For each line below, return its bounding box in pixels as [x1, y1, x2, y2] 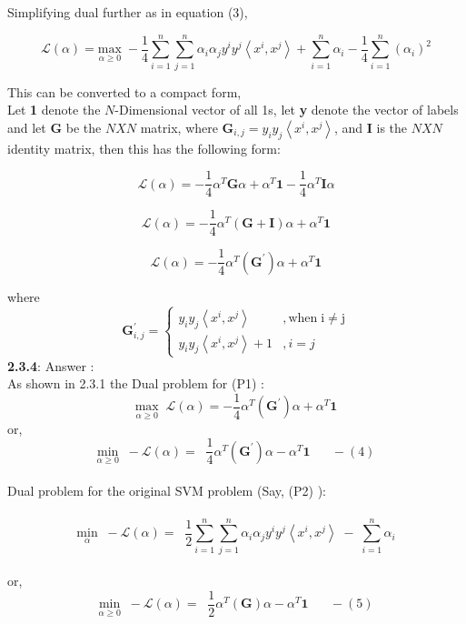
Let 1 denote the [7, 100, 101, 119]
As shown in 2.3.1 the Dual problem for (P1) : [7, 374, 264, 393]
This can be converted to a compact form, [7, 82, 242, 101]
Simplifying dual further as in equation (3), [7, 3, 248, 21]
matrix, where [140, 117, 218, 136]
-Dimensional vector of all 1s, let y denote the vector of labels [114, 100, 459, 119]
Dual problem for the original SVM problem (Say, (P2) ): [7, 481, 326, 500]
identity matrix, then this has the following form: [7, 138, 281, 157]
